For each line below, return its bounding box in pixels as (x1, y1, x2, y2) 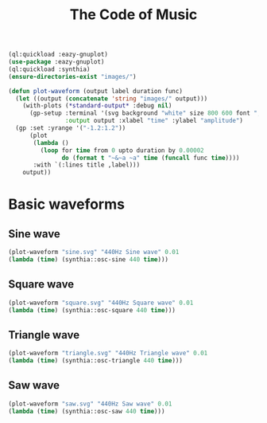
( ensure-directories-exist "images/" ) (8, 72, 137, 80)
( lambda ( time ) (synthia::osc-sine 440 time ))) (8, 256, 169, 264)
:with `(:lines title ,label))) (33, 161, 141, 169)
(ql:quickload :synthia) (8, 65, 91, 73)
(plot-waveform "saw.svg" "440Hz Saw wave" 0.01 (8, 400, 172, 408)
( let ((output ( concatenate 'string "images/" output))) (15, 94, 208, 103)
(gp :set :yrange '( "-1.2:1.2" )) (15, 124, 126, 132)
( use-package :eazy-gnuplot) (8, 58, 105, 66)
